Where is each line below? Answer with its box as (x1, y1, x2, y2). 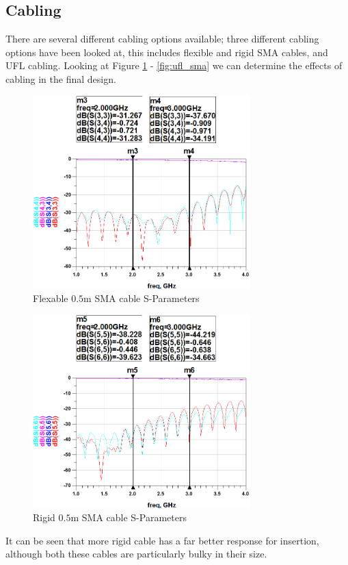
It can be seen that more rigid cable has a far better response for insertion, (5, 533, 319, 547)
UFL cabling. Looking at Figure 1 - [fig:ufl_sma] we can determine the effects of (5, 58, 343, 73)
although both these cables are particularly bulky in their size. (5, 547, 267, 561)
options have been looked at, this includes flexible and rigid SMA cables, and (5, 45, 328, 59)
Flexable (33, 291, 68, 305)
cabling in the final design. (5, 71, 116, 86)
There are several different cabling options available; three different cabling (5, 32, 319, 46)
